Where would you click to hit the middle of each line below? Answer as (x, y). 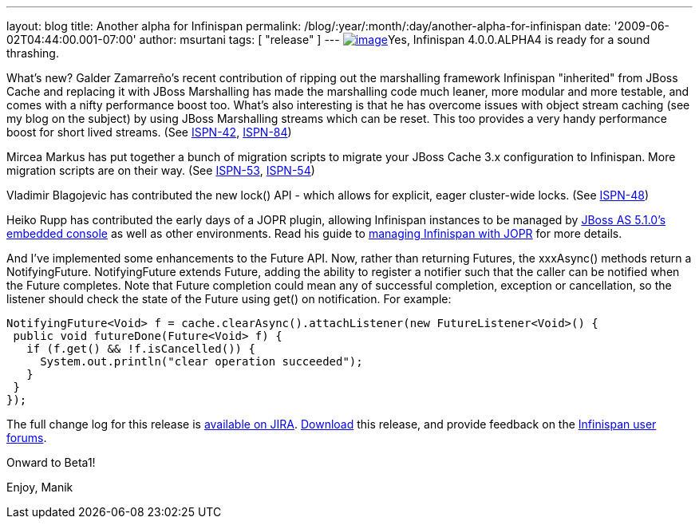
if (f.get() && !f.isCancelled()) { (141, 349)
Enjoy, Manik (40, 487)
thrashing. (33, 53)
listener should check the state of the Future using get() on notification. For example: (229, 299)
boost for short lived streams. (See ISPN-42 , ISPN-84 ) (149, 132)
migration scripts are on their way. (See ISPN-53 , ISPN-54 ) (161, 170)
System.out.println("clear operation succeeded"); (201, 361)
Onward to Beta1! (51, 462)
